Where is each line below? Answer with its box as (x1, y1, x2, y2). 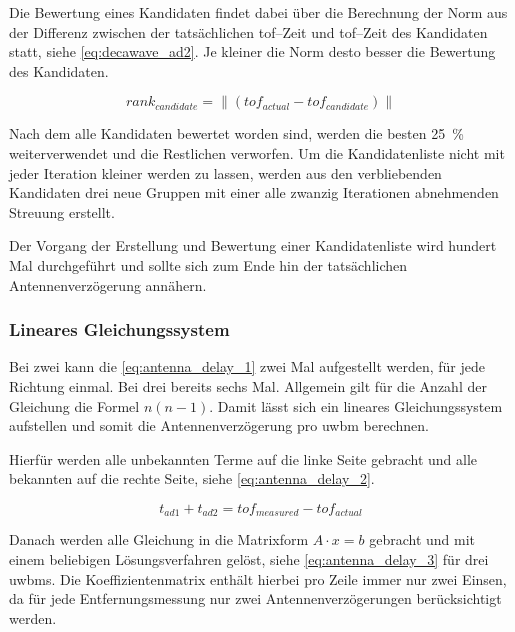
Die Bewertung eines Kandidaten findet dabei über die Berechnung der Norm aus (9, 2, 508, 22)
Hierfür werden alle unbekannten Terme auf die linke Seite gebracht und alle (9, 448, 478, 469)
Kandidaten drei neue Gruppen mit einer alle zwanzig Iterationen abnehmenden (9, 182, 499, 203)
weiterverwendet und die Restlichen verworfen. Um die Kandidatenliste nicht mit (9, 142, 505, 163)
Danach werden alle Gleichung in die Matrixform (9, 529, 309, 550)
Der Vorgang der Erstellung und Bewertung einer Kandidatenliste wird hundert (9, 235, 497, 256)
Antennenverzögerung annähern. (9, 274, 207, 295)
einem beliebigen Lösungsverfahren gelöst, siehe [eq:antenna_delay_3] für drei (9, 548, 489, 569)
